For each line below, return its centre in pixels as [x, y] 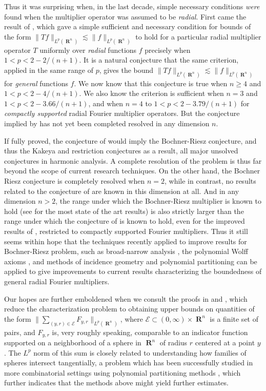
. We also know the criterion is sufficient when [151, 93]
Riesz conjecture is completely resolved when [75, 181]
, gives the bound [126, 70]
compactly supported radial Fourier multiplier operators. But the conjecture [122, 113]
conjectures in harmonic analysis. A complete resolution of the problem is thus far [133, 160]
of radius [173, 343]
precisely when [168, 50]
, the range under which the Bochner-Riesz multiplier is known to [158, 201]
